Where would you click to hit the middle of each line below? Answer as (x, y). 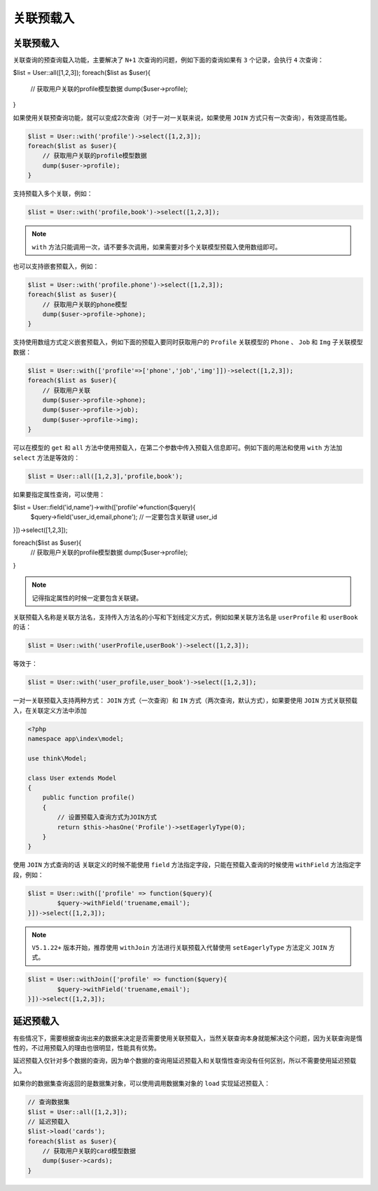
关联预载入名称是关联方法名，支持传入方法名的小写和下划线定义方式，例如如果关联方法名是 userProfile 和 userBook (185, 618)
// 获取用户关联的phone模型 (85, 304)
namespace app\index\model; (76, 739)
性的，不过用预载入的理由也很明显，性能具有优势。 (86, 1047)
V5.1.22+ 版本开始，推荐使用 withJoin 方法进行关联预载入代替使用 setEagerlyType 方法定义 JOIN (180, 947)
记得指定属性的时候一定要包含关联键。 (87, 598)
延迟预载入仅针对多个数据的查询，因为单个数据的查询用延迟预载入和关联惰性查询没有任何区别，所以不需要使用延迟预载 (184, 1061)
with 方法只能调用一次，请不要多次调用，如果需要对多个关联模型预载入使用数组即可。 (156, 247)
